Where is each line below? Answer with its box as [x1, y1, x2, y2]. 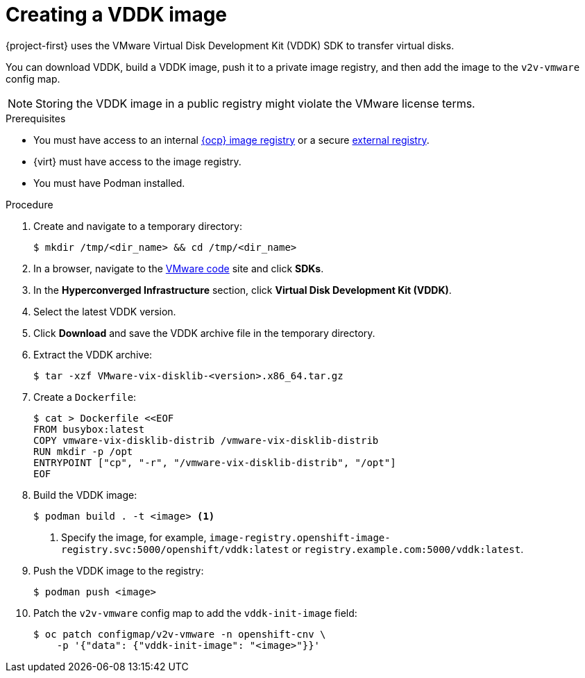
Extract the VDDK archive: [33, 348, 153, 361]
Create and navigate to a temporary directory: [33, 220, 243, 232]
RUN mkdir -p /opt [33, 445, 133, 457]
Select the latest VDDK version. [33, 305, 176, 317]
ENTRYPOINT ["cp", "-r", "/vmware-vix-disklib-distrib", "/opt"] [33, 456, 396, 468]
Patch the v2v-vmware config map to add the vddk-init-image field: [33, 606, 357, 619]
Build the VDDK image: [33, 488, 137, 501]
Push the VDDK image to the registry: [33, 564, 204, 577]
